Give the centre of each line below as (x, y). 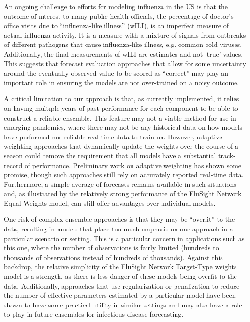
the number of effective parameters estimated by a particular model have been (120, 295)
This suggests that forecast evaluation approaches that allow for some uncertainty (125, 63)
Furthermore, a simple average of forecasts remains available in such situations (120, 184)
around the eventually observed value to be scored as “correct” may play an (116, 73)
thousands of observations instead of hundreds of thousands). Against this (113, 257)
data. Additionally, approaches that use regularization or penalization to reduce (122, 285)
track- (227, 155)
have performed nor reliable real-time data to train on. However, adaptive (113, 136)
